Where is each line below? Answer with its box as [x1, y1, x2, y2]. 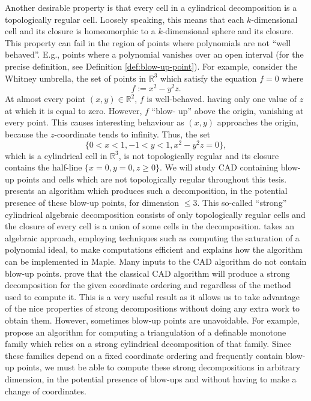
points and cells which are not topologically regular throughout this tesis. [17, 172, 287, 185]
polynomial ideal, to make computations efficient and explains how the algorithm [5, 243, 303, 256]
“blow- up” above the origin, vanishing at [151, 104, 304, 116]
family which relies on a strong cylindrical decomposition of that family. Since [5, 337, 291, 350]
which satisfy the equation [160, 71, 257, 84]
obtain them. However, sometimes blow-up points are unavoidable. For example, [5, 314, 300, 326]
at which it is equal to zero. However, [5, 104, 142, 116]
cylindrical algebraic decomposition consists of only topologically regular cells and [5, 208, 306, 220]
